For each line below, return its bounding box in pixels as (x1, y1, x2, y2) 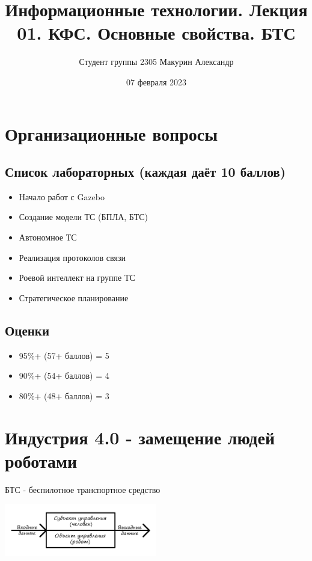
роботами (5, 448, 78, 473)
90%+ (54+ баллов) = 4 (19, 369, 109, 382)
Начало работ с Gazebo (19, 190, 105, 203)
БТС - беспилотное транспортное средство (5, 483, 161, 495)
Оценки (5, 320, 50, 339)
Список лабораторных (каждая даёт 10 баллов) (5, 162, 286, 181)
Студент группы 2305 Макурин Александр (79, 55, 234, 68)
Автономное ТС (19, 231, 77, 244)
